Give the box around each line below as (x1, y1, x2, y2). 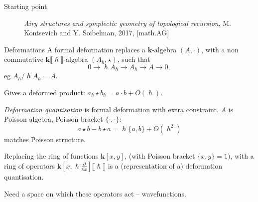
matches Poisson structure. (4, 134, 86, 144)
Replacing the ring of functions (4, 151, 99, 161)
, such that (117, 54, 150, 64)
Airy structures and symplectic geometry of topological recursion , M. (24, 17, 231, 28)
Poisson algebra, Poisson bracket (4, 114, 103, 124)
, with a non (201, 44, 239, 54)
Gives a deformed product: (4, 87, 85, 98)
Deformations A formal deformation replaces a (4, 44, 146, 54)
